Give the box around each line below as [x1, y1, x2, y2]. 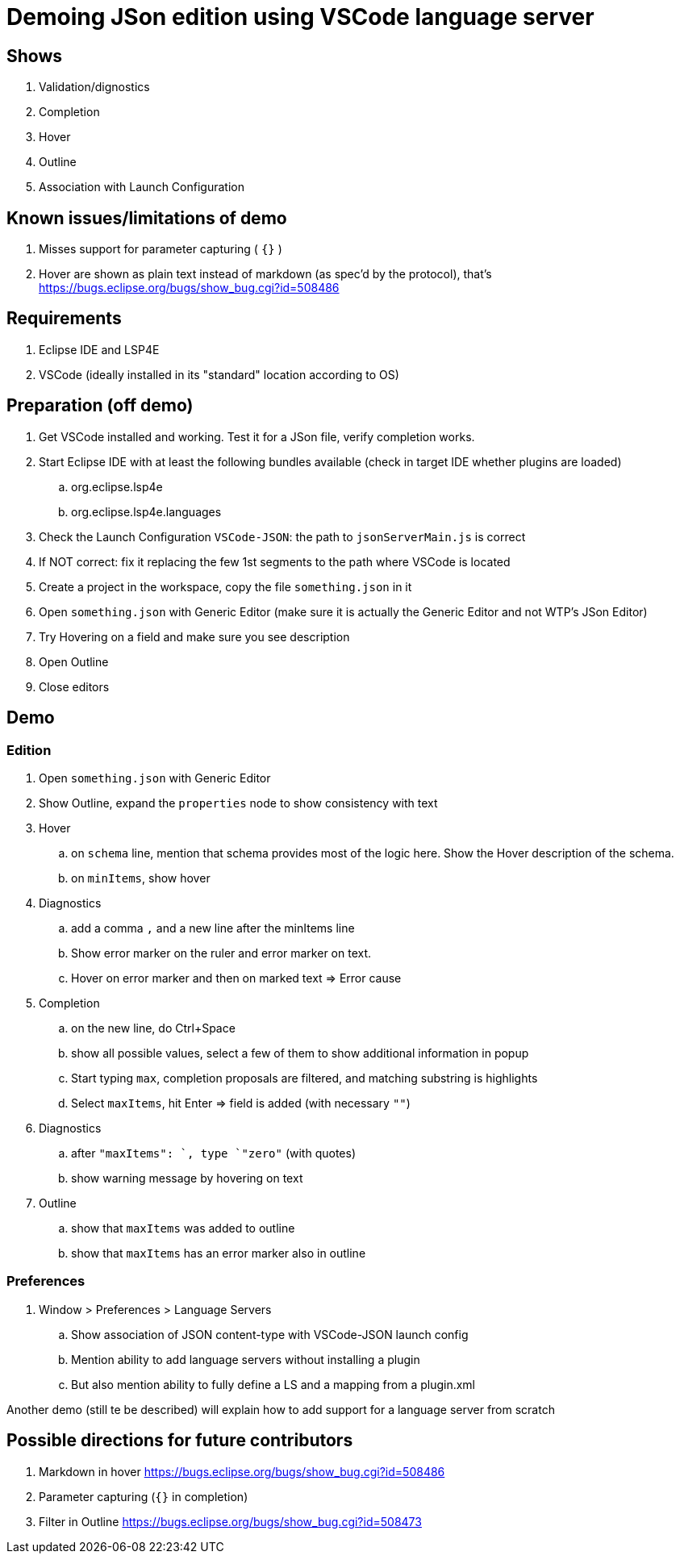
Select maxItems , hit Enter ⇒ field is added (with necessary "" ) [71, 1095, 411, 1110]
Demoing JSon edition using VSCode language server [6, 3, 594, 31]
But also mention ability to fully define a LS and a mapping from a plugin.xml [71, 1377, 475, 1391]
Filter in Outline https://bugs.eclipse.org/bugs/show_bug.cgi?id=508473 [39, 1514, 422, 1529]
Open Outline [39, 654, 109, 669]
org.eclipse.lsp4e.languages [71, 504, 222, 519]
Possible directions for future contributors [6, 1430, 353, 1451]
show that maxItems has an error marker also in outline [71, 1245, 366, 1260]
